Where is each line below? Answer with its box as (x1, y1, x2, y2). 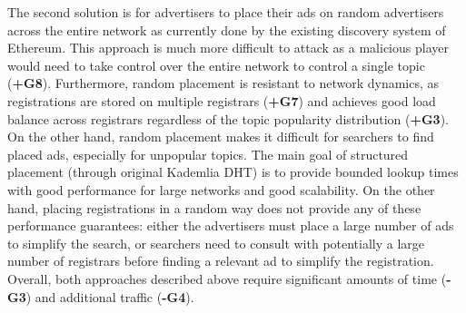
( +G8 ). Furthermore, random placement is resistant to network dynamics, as (7, 73, 440, 93)
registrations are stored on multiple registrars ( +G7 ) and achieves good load (7, 91, 436, 110)
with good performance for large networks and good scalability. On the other (7, 180, 435, 199)
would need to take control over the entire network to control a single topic (7, 55, 425, 74)
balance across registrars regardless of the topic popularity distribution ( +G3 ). (7, 109, 450, 128)
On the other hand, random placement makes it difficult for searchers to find (7, 127, 434, 146)
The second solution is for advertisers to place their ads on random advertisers (7, 3, 444, 21)
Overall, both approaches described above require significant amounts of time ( (7, 269, 447, 288)
